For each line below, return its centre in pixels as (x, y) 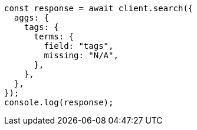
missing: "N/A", (81, 55)
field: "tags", (79, 46)
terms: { (54, 36)
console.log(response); (59, 102)
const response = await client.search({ (99, 8)
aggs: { (31, 18)
